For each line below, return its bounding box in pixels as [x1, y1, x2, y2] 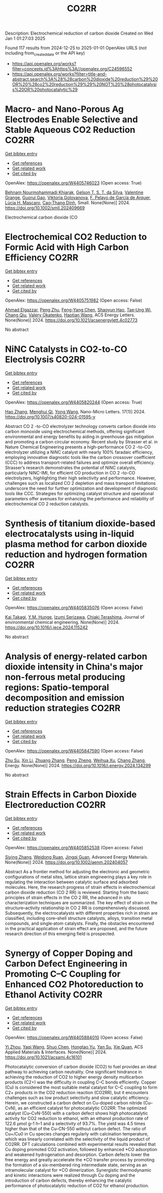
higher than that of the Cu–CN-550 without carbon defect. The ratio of [5, 1125, 146, 1132]
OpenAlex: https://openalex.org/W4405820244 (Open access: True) [5, 399, 143, 405]
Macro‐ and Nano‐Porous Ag [5, 104, 124, 115]
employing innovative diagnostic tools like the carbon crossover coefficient [5, 454, 156, 460]
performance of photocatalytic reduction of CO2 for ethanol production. [5, 1182, 149, 1188]
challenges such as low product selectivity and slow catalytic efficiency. [5, 1095, 150, 1101]
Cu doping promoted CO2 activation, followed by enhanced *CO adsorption [5, 1146, 157, 1152]
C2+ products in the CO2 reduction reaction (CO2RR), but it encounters [5, 1089, 148, 1095]
